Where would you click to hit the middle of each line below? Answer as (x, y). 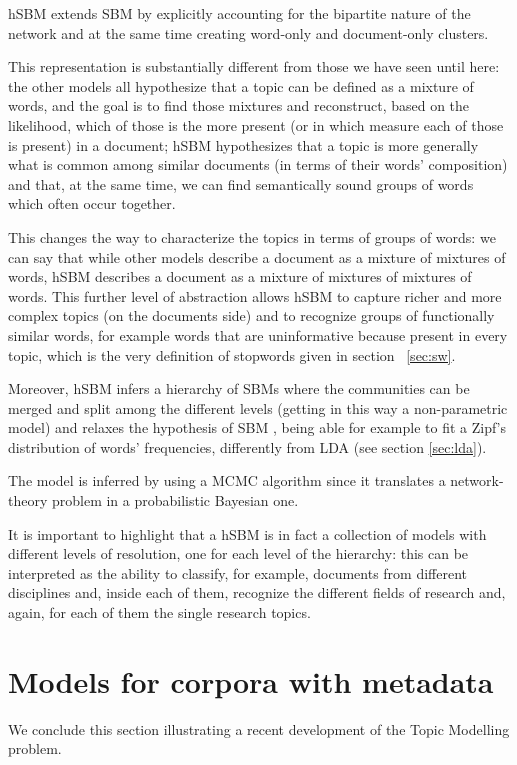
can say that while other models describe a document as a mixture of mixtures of (257, 256)
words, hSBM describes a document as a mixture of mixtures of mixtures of (240, 276)
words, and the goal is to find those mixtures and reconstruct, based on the (239, 105)
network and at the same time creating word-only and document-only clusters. (248, 32)
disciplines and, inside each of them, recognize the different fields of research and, (257, 592)
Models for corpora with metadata (251, 680)
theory (28, 500)
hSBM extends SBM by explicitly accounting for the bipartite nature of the (239, 13)
